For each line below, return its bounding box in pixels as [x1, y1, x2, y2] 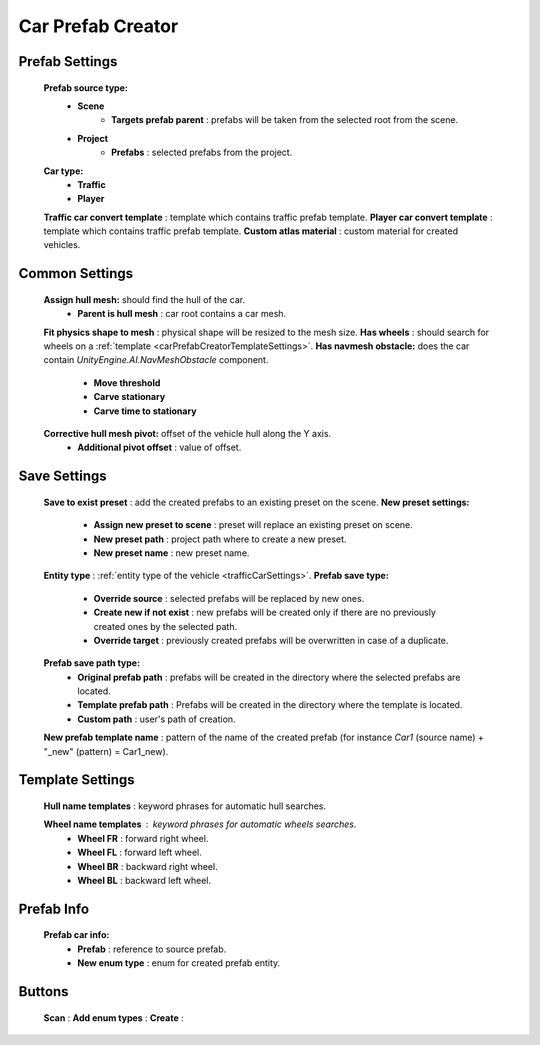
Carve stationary [93, 391, 166, 403]
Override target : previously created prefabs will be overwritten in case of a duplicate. [93, 634, 449, 646]
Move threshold [93, 376, 161, 389]
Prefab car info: [43, 929, 110, 941]
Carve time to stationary [93, 405, 197, 417]
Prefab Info [18, 900, 90, 917]
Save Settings [18, 468, 107, 485]
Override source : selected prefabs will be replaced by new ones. [93, 592, 365, 604]
